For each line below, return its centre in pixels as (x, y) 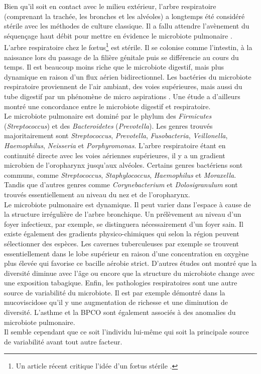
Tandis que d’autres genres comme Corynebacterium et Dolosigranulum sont (121, 184)
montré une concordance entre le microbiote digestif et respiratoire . (107, 106)
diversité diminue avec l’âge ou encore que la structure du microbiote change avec (129, 273)
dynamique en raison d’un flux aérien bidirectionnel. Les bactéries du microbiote (128, 76)
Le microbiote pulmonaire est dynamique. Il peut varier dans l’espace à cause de (127, 204)
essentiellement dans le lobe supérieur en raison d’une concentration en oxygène (126, 253)
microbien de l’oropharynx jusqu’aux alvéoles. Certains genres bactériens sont (123, 165)
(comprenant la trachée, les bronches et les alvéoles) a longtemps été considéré (124, 16)
